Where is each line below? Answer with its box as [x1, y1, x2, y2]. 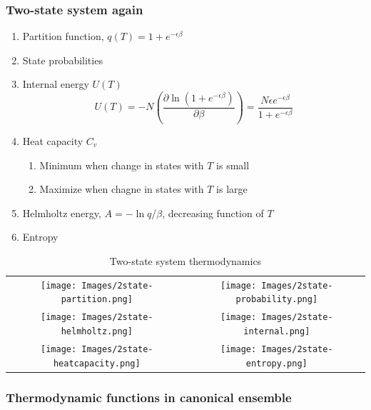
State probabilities [22, 52, 103, 67]
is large [216, 181, 248, 196]
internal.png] [243, 326, 310, 336]
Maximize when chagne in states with [39, 181, 204, 196]
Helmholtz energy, [22, 205, 101, 220]
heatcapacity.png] [53, 358, 141, 369]
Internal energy [22, 76, 89, 91]
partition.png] [61, 294, 133, 305]
